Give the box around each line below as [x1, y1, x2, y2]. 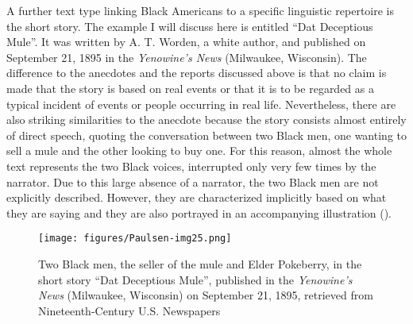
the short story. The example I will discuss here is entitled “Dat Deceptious [6, 17, 373, 34]
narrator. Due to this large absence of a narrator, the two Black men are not [6, 173, 379, 190]
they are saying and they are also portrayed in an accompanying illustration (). [6, 204, 392, 221]
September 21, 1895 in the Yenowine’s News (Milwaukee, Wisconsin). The [6, 48, 367, 65]
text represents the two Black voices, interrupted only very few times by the [6, 157, 376, 174]
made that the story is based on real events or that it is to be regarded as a [6, 79, 374, 96]
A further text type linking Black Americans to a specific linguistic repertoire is [6, 2, 395, 18]
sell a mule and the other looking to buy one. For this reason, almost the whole [6, 142, 392, 159]
